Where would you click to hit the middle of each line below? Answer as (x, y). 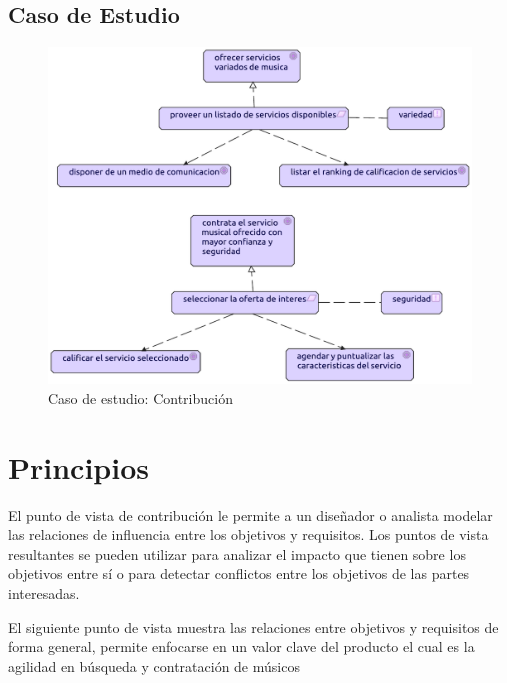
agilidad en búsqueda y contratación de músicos (154, 665)
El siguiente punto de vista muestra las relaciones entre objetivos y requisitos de (253, 626)
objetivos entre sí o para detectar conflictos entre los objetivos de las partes (239, 573)
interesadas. (44, 592)
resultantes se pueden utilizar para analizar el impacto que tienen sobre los (237, 553)
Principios (78, 466)
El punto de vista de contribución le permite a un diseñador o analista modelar (250, 514)
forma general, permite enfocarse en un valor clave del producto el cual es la (241, 646)
